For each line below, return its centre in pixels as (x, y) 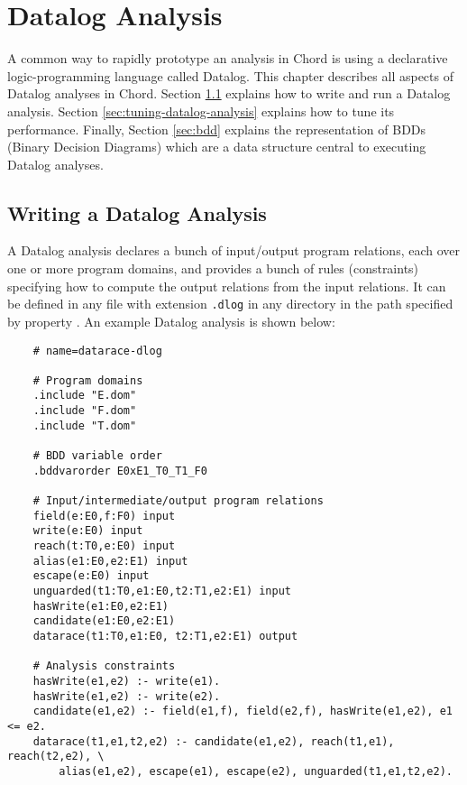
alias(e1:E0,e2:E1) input (110, 561)
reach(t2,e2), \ (56, 757)
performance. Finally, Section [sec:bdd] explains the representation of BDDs (217, 129)
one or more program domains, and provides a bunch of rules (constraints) (213, 268)
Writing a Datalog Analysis (137, 212)
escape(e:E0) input (91, 576)
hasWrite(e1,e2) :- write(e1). (127, 681)
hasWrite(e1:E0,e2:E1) (101, 606)
